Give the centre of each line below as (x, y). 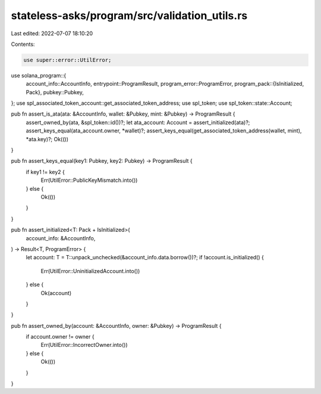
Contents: (23, 44)
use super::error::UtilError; (67, 60)
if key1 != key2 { (45, 172)
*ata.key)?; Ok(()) (47, 139)
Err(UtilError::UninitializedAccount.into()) (90, 271)
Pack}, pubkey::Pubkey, (55, 92)
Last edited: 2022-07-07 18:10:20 (52, 33)
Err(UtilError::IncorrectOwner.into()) (84, 345)
